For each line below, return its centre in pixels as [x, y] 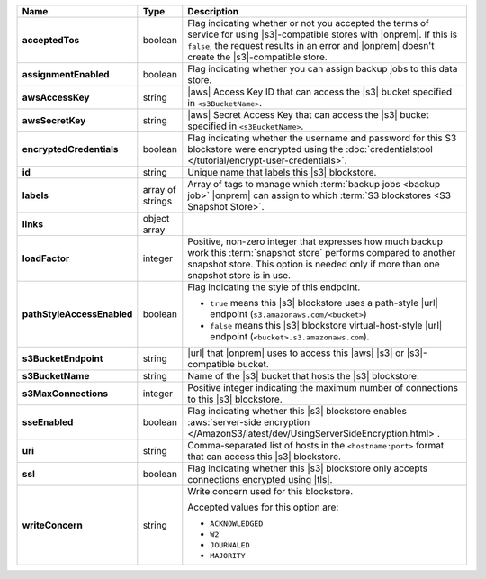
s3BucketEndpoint [63, 358]
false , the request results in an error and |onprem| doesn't [311, 45]
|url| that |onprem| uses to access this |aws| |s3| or [296, 353]
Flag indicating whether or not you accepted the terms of [308, 23]
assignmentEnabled [66, 74]
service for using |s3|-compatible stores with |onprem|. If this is [323, 34]
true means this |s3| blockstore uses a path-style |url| [324, 303]
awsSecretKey [54, 120]
